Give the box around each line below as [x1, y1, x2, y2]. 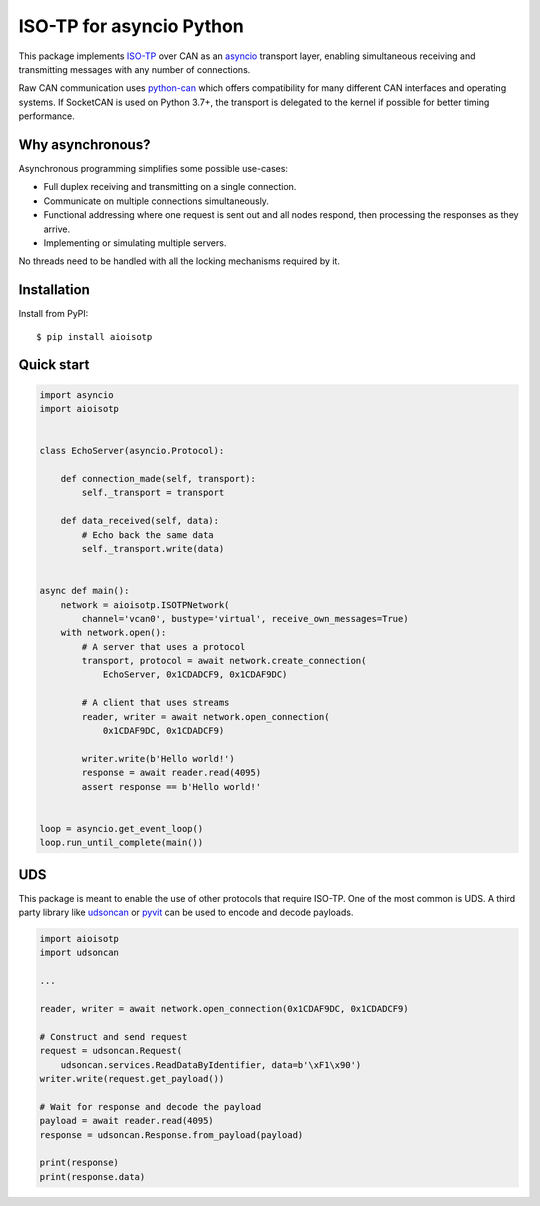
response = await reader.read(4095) [81, 767, 262, 779]
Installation [18, 281, 90, 299]
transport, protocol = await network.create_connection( [81, 655, 367, 667]
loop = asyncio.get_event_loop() [39, 823, 204, 834]
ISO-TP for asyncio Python [18, 15, 244, 37]
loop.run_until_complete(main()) [39, 837, 204, 849]
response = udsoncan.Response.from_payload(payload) [39, 1129, 304, 1140]
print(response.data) [39, 1171, 146, 1182]
